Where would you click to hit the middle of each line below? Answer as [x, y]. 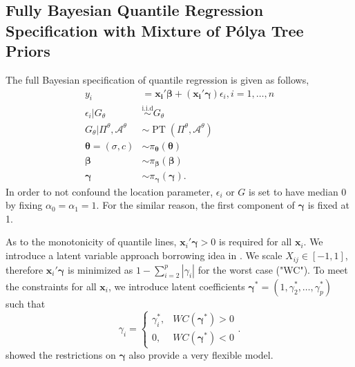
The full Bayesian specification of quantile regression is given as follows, [157, 79]
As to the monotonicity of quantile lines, [91, 242]
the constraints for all [51, 286]
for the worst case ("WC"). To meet [273, 269]
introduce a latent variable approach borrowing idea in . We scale [144, 255]
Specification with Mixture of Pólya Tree [155, 30]
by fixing [24, 205]
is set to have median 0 [298, 191]
